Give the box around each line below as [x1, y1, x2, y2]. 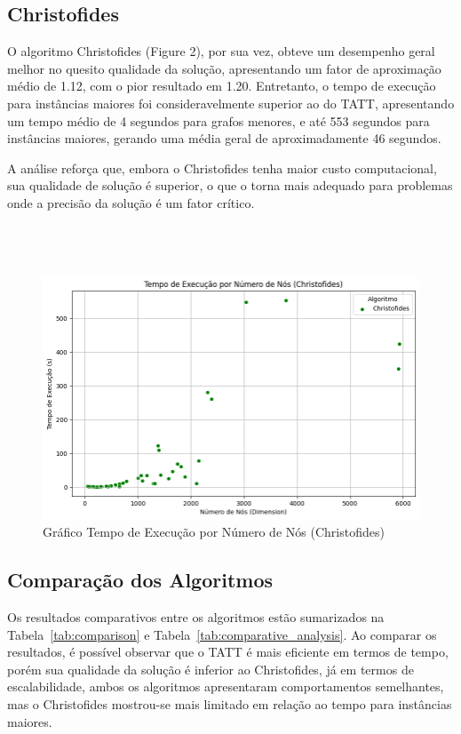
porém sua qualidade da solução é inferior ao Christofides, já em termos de [7, 659, 414, 678]
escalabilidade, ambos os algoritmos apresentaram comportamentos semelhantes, [7, 677, 444, 696]
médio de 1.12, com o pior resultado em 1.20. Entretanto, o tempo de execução [7, 76, 436, 95]
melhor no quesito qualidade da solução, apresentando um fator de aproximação [7, 59, 441, 77]
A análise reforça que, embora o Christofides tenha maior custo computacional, [7, 158, 437, 177]
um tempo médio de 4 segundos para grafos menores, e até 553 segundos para [7, 111, 430, 130]
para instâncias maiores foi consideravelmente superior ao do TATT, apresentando [7, 93, 455, 112]
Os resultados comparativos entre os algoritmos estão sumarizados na [7, 608, 385, 626]
